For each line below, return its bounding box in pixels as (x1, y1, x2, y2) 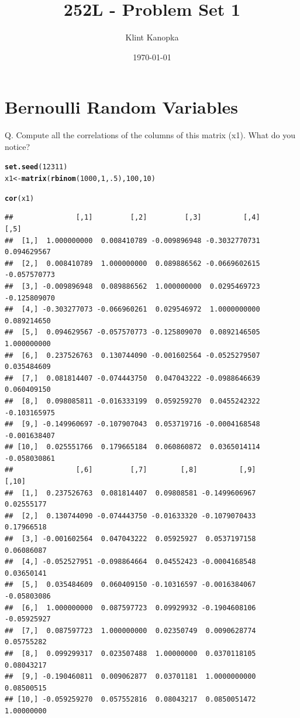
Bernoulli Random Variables (5, 95, 239, 119)
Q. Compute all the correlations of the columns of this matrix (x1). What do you (5, 129, 295, 141)
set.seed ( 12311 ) (5, 163, 68, 172)
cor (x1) (5, 194, 35, 203)
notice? (5, 140, 30, 152)
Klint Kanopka (125, 31, 179, 43)
